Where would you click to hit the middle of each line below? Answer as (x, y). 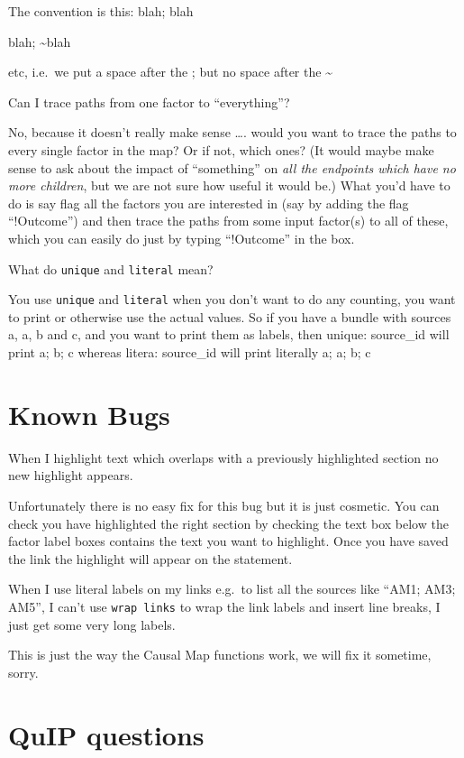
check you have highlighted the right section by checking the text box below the (228, 523)
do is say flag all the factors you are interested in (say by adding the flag (209, 203)
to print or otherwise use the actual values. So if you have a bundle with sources (230, 316)
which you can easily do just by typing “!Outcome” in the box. (182, 238)
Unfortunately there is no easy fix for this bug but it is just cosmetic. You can (224, 505)
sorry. (23, 672)
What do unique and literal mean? (111, 268)
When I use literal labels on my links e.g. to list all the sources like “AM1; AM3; (232, 589)
